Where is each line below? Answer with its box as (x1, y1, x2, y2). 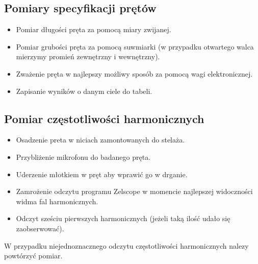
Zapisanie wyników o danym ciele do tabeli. (16, 85, 152, 96)
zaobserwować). (16, 223, 64, 233)
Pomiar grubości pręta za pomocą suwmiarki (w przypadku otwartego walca (16, 41, 254, 52)
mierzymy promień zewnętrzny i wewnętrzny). (16, 51, 160, 62)
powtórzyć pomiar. (4, 250, 63, 261)
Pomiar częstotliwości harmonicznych (4, 110, 204, 126)
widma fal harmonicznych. (16, 196, 98, 206)
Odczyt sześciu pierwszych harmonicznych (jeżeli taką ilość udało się (16, 213, 230, 224)
